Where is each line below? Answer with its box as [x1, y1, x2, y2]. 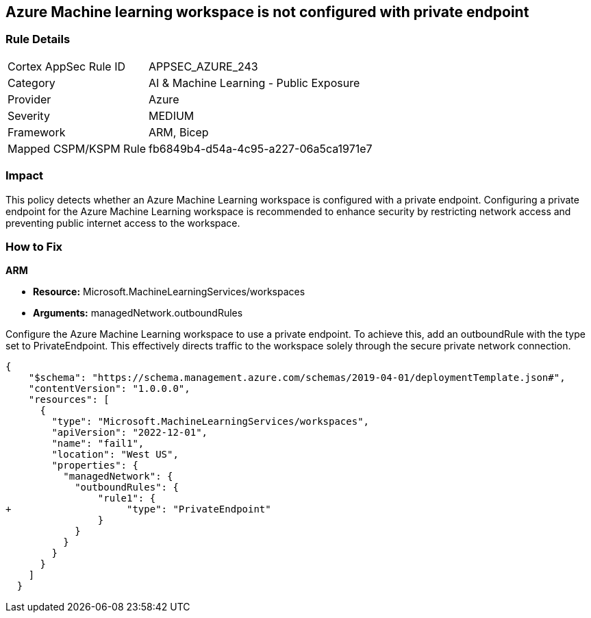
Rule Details [5, 32, 71, 47]
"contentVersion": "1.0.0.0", [28, 383, 190, 395]
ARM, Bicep [149, 125, 209, 139]
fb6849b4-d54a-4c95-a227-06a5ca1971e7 [149, 141, 373, 156]
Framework [8, 125, 66, 139]
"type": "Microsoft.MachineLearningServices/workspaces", [51, 416, 370, 428]
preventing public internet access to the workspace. [5, 217, 240, 229]
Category [8, 75, 55, 90]
